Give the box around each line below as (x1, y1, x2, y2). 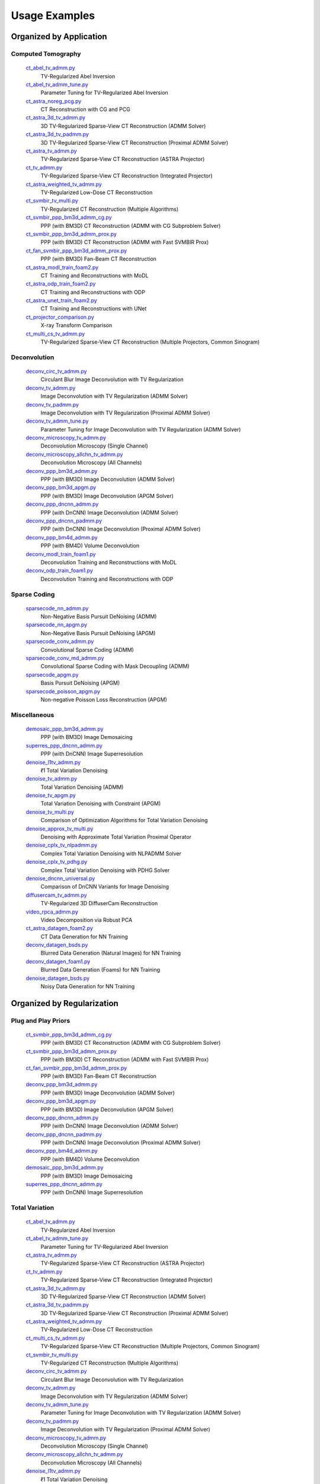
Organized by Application (11, 31, 107, 42)
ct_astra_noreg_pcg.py (25, 97, 82, 104)
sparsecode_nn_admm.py (25, 604, 89, 611)
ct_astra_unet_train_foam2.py (25, 297, 97, 304)
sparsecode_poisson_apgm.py (25, 687, 101, 695)
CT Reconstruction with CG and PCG (40, 106, 130, 113)
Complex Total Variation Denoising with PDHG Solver (40, 867, 170, 874)
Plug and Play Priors (11, 1016, 71, 1025)
